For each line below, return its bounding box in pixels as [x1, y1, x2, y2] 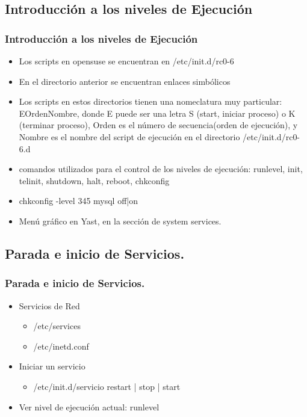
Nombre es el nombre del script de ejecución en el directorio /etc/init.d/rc [19, 130, 293, 143]
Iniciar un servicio [19, 360, 85, 372]
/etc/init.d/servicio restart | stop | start [33, 380, 181, 392]
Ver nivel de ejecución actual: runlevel [19, 400, 160, 413]
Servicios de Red [19, 299, 80, 312]
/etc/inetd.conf [33, 339, 89, 352]
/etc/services [33, 320, 81, 332]
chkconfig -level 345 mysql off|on [19, 194, 138, 207]
